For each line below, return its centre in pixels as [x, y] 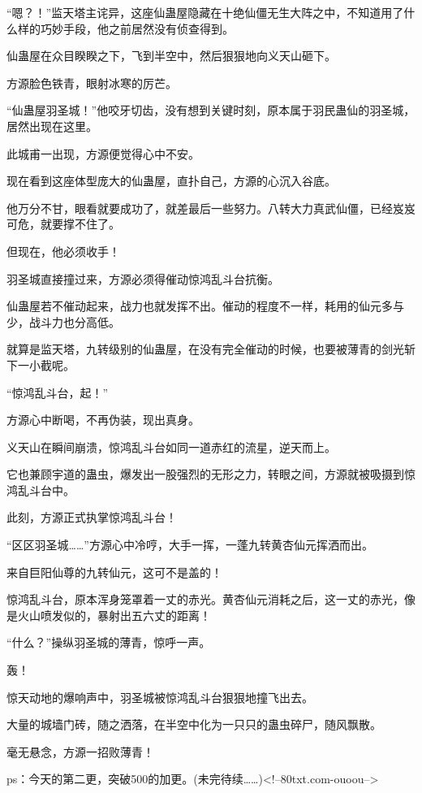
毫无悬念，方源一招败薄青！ [80, 751]
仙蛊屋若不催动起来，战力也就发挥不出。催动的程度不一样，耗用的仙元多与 [205, 306]
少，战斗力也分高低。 [63, 321]
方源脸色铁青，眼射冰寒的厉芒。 [92, 82]
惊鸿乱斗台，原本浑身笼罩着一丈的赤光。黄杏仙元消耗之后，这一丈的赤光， [205, 599]
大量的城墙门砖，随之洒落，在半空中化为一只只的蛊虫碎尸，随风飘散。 [194, 724]
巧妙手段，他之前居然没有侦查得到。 [137, 28]
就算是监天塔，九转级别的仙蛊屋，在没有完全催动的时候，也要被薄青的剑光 [205, 349]
